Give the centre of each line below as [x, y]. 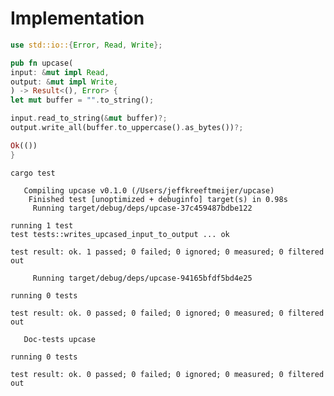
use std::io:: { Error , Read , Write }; [86, 45]
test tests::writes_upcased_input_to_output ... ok [120, 234]
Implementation [77, 18]
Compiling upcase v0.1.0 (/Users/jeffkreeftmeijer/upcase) [149, 190]
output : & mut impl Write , [64, 82]
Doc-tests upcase [60, 339]
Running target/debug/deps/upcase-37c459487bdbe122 [142, 208]
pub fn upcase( [42, 63]
